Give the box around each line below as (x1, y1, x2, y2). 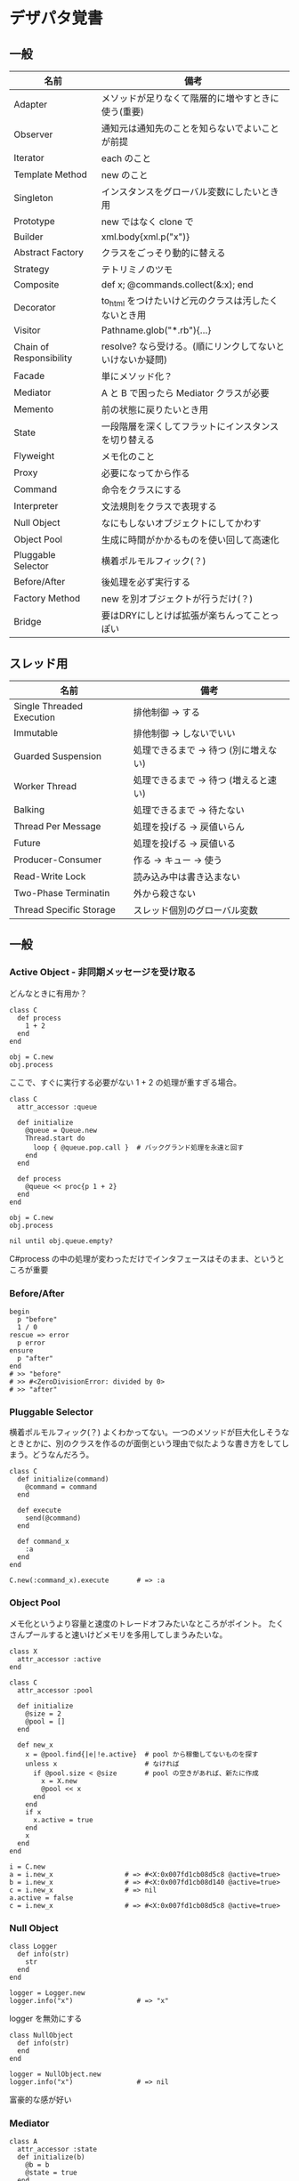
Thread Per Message (13, 820, 101, 832)
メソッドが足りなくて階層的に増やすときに (101, 93, 279, 104)
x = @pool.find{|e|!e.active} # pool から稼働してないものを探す (25, 1749, 259, 1758)
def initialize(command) (17, 1474, 109, 1484)
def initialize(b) (17, 2153, 86, 2162)
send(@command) (25, 1514, 82, 1523)
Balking (13, 804, 45, 815)
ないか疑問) (118, 353, 167, 366)
